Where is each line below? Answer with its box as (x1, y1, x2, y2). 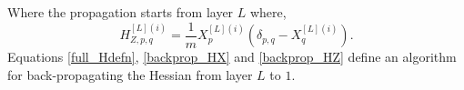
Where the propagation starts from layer (7, 3, 234, 21)
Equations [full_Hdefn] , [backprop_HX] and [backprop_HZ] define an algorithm (7, 47, 457, 66)
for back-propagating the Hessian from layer (7, 65, 253, 84)
